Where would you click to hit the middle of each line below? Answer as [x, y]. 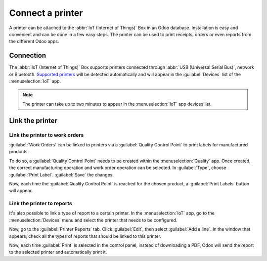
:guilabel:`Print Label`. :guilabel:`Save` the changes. [61, 174]
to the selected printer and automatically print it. [58, 252]
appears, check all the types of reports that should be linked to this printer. [85, 236]
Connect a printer [46, 13]
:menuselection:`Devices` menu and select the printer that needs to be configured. [93, 220]
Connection [28, 56]
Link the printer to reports [41, 204]
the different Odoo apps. [34, 42]
